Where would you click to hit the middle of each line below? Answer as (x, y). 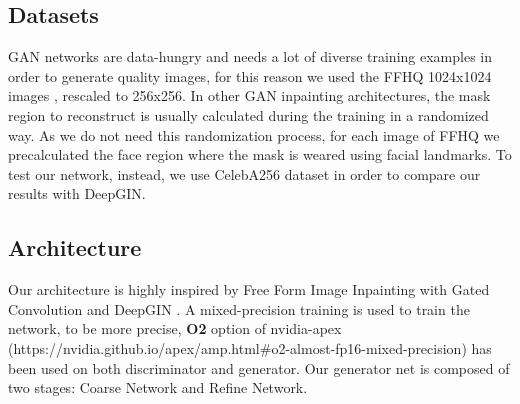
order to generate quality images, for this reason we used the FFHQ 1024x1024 (250, 75)
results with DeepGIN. (77, 193)
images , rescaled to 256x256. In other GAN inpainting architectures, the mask (249, 95)
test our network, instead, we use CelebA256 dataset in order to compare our (244, 173)
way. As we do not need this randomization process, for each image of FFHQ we (254, 134)
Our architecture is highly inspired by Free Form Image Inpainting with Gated (249, 289)
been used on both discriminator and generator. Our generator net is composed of (259, 367)
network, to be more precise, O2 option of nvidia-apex (175, 328)
